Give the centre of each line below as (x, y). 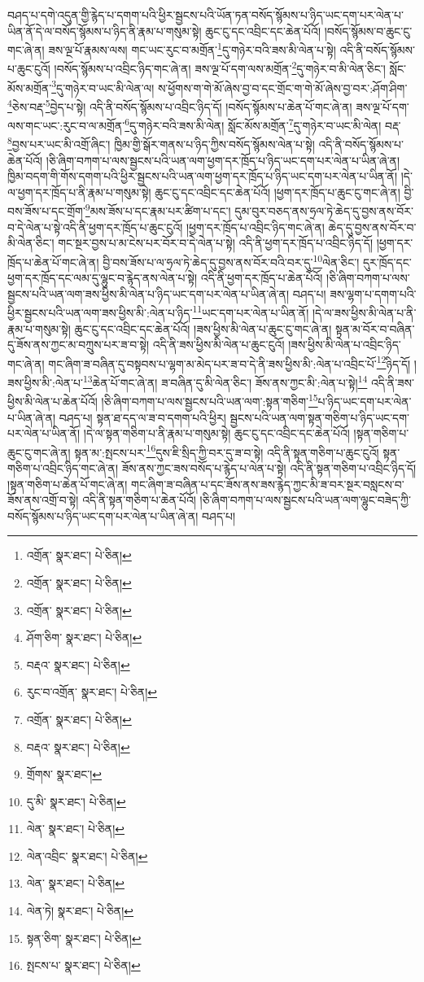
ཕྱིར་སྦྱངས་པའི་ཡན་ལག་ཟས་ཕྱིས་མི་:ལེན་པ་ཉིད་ (100, 312)
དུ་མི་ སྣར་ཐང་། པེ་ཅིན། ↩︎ (76, 801)
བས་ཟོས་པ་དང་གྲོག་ (46, 211)
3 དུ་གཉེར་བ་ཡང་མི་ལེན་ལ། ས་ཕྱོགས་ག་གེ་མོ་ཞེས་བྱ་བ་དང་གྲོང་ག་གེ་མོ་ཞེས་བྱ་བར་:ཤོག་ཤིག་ (229, 86)
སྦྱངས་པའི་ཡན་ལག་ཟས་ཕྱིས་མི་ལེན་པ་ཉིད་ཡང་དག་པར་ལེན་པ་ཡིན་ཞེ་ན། (148, 293)
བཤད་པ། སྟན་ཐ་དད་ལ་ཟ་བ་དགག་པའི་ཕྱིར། (142, 417)
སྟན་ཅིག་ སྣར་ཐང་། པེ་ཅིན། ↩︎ (84, 938)
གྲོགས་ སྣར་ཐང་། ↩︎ (64, 774)
